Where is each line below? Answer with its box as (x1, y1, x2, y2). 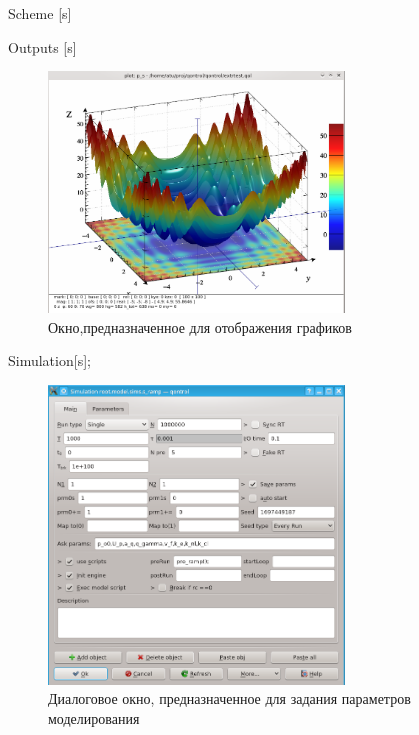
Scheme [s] (8, 3, 72, 23)
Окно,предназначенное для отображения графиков (48, 316, 352, 337)
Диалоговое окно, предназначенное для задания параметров (48, 688, 411, 709)
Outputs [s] (8, 36, 77, 57)
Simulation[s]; (8, 350, 91, 371)
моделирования (48, 707, 140, 728)
